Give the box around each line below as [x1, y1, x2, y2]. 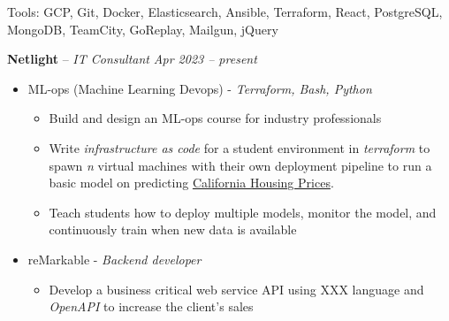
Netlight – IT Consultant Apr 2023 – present [7, 50, 257, 68]
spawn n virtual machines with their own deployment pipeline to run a [49, 156, 432, 174]
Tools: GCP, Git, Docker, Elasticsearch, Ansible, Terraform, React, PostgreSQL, [7, 3, 443, 20]
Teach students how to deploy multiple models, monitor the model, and [49, 203, 437, 221]
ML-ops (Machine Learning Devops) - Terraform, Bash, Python [27, 79, 372, 97]
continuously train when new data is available [49, 220, 297, 239]
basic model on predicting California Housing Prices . [49, 173, 334, 192]
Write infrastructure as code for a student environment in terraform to [49, 138, 430, 157]
